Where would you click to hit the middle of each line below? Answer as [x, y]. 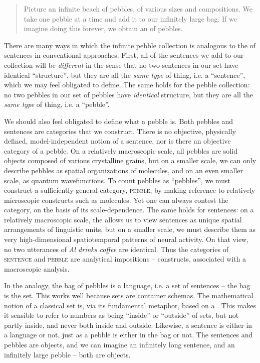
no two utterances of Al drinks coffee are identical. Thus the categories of [116, 249]
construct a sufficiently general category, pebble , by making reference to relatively [130, 190]
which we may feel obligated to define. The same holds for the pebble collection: [127, 85]
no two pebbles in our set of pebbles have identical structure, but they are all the [128, 94]
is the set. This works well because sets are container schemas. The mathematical [129, 295]
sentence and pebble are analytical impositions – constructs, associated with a [125, 259]
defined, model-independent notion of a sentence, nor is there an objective [117, 141]
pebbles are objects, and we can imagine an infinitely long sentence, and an [119, 344]
